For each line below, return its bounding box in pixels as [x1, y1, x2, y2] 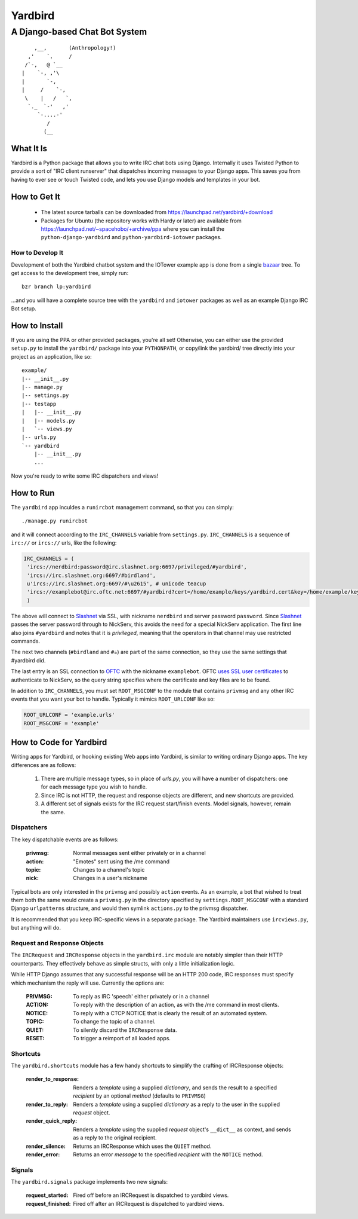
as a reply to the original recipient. [73, 1134, 157, 1141]
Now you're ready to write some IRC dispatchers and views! [11, 472, 159, 479]
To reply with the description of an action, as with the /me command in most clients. [73, 1001, 280, 1009]
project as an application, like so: [11, 353, 92, 360]
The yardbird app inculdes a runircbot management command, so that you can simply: [11, 503, 234, 511]
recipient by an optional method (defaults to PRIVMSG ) [73, 1092, 206, 1099]
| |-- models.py [21, 417, 76, 424]
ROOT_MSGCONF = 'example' [23, 720, 100, 726]
